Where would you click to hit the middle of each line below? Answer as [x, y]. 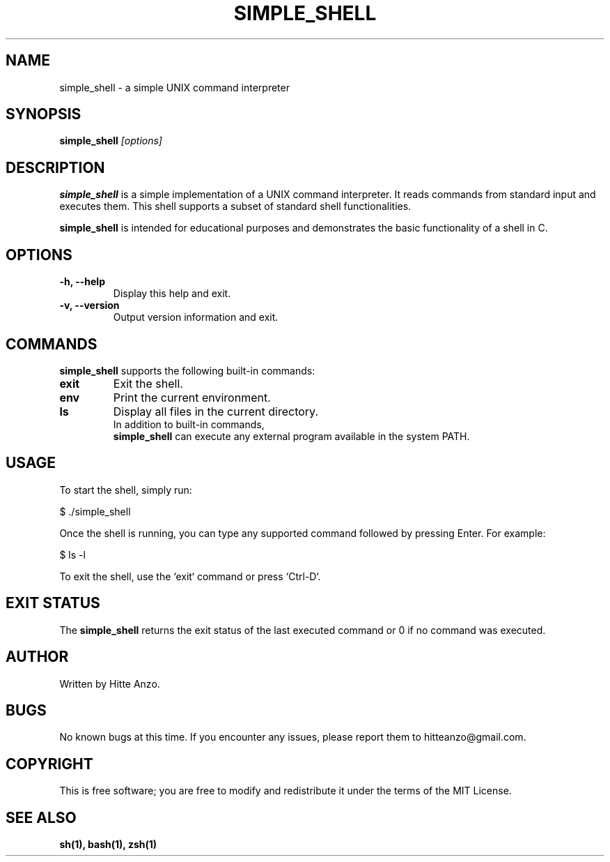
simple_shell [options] [111, 141]
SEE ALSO [41, 817]
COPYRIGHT [49, 764]
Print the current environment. [192, 397]
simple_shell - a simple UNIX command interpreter [174, 87]
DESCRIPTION [55, 167]
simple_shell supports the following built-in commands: [187, 370]
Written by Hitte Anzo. [110, 683]
